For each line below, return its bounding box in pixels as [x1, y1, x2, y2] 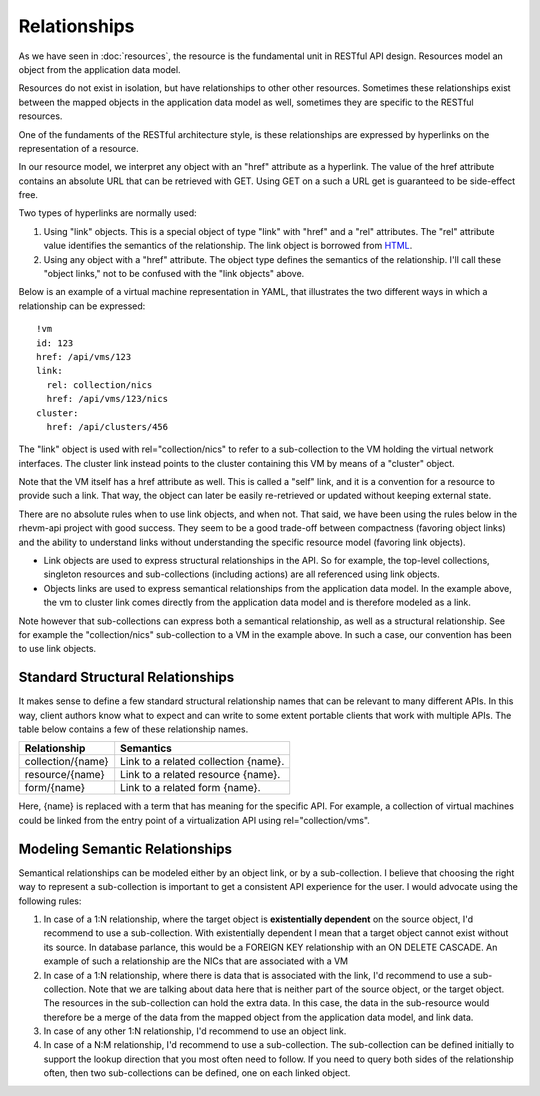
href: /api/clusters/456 [46, 421, 169, 432]
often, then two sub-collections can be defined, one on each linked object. [43, 1067, 351, 1079]
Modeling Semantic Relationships [18, 840, 233, 857]
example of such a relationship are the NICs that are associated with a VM [43, 955, 349, 967]
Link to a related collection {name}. [120, 755, 285, 769]
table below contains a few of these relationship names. [18, 723, 249, 735]
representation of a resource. [18, 142, 139, 154]
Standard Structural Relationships [18, 669, 235, 686]
